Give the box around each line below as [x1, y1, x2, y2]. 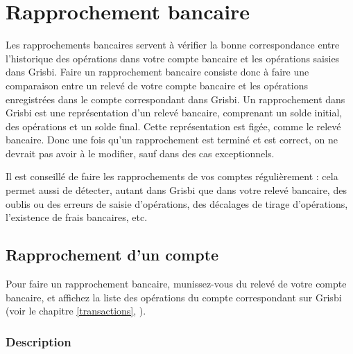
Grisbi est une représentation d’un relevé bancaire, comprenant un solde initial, [6, 105, 343, 120]
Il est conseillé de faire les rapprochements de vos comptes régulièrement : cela [6, 169, 338, 184]
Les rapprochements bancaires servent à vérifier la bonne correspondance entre [6, 37, 340, 52]
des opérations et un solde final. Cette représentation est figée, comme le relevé [6, 118, 341, 133]
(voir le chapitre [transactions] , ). [6, 303, 146, 318]
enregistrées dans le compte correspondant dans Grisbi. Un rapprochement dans [6, 91, 345, 106]
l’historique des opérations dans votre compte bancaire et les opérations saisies [6, 51, 340, 65]
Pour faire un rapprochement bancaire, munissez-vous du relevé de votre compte [6, 276, 347, 291]
